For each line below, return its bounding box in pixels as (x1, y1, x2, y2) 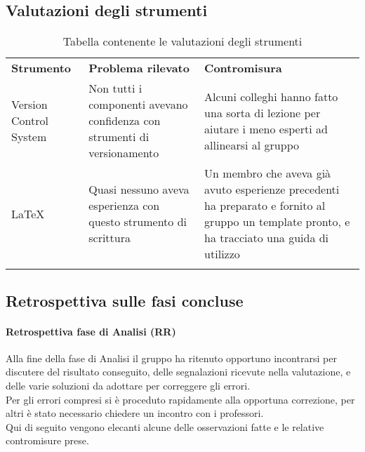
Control (11, 112, 48, 129)
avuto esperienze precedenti (204, 181, 340, 198)
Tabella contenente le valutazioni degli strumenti (62, 33, 303, 50)
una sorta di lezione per (204, 104, 321, 121)
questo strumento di (88, 213, 187, 230)
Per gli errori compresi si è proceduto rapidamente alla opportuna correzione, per (6, 392, 355, 406)
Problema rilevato (88, 60, 190, 77)
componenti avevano (88, 96, 188, 113)
